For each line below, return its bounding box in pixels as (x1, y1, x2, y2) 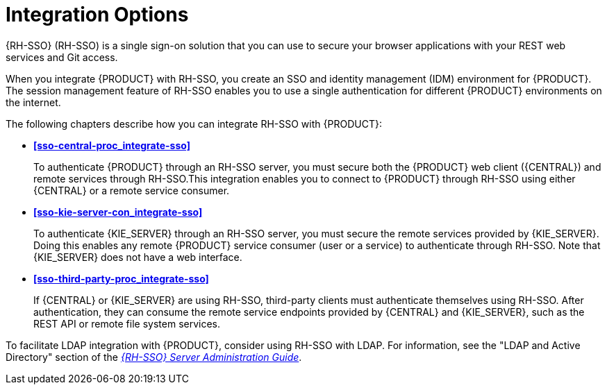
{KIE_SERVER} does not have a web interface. (33, 251, 242, 263)
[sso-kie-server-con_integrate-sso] (33, 205, 203, 218)
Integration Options (6, 3, 189, 26)
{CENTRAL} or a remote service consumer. (33, 184, 230, 196)
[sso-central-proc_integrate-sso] (33, 139, 190, 151)
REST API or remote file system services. (33, 317, 221, 330)
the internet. (6, 96, 61, 108)
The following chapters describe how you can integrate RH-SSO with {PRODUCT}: (6, 117, 382, 130)
